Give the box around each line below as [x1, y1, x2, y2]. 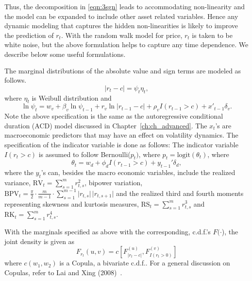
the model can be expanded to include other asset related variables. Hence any [4, 11, 238, 21]
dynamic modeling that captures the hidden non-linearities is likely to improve [4, 20, 238, 31]
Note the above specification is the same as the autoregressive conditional [4, 111, 223, 121]
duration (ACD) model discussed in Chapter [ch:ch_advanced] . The [4, 120, 207, 130]
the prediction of [4, 30, 54, 40]
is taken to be [192, 30, 233, 40]
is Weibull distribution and [32, 92, 112, 103]
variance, [4, 177, 31, 187]
